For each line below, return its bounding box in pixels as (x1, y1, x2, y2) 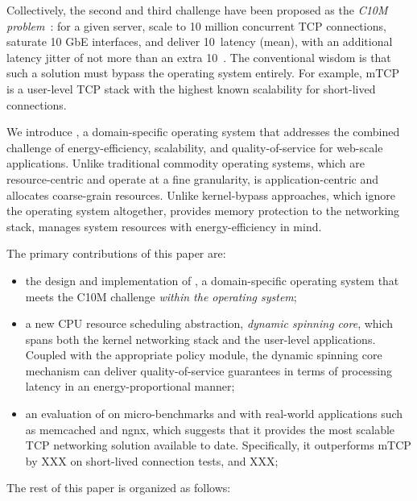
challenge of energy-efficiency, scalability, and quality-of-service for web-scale (6, 139, 383, 155)
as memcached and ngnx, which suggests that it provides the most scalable (25, 420, 395, 437)
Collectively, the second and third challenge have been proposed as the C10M (6, 2, 388, 18)
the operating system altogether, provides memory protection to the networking (6, 202, 400, 219)
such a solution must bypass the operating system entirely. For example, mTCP (6, 64, 399, 81)
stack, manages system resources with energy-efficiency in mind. (6, 217, 322, 234)
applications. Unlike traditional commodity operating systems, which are (6, 155, 365, 172)
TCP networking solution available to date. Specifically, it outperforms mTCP (25, 437, 411, 453)
